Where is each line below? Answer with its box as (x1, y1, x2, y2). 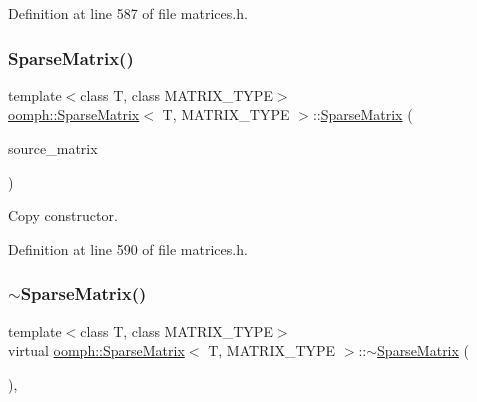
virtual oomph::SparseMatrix (8, 340, 185, 361)
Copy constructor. (8, 205, 118, 226)
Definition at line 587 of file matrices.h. (8, 3, 248, 23)
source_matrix (8, 138, 98, 158)
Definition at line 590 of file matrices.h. (8, 238, 248, 259)
